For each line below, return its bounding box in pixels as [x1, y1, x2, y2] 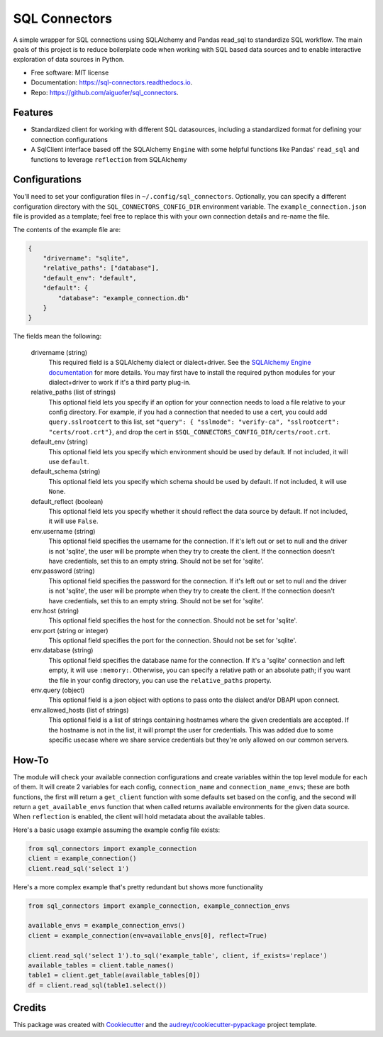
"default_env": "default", [43, 274, 138, 282]
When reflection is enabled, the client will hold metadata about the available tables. [13, 813, 265, 821]
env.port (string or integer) [30, 626, 109, 635]
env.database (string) [30, 646, 94, 654]
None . [48, 487, 66, 496]
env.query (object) [30, 686, 85, 695]
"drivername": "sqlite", [43, 254, 130, 263]
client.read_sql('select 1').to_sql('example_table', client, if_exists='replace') [28, 951, 328, 960]
